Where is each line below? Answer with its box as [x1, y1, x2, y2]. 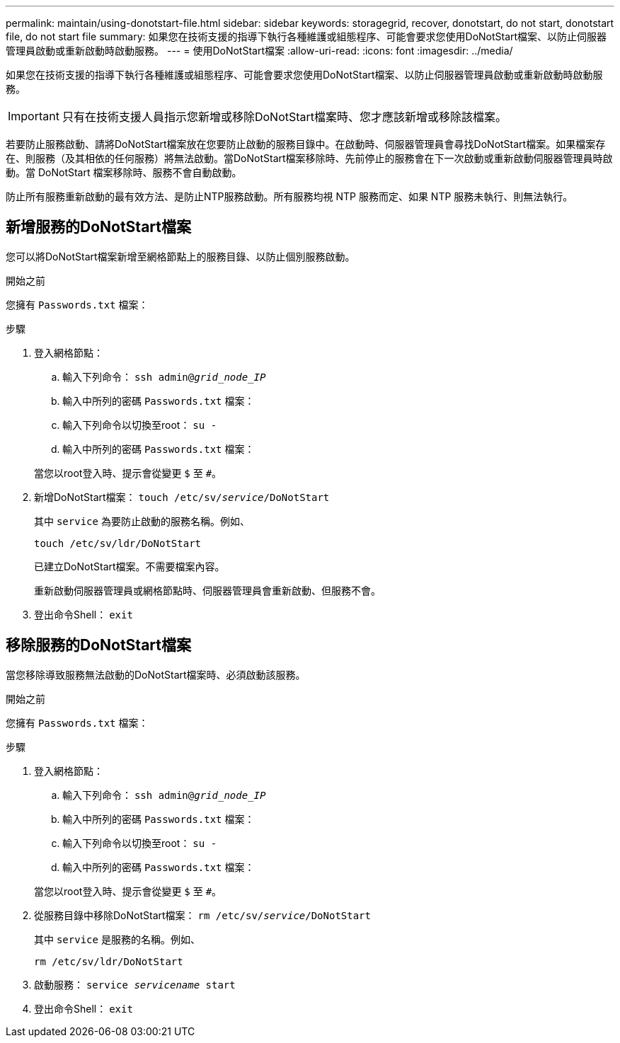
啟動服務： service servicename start [34, 978, 236, 991]
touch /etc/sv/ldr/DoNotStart [34, 537, 202, 549]
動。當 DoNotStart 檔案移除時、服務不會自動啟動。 [6, 166, 242, 178]
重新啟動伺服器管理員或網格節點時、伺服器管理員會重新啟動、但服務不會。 [34, 584, 381, 597]
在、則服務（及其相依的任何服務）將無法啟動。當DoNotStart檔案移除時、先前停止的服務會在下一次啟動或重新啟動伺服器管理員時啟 [6, 152, 613, 164]
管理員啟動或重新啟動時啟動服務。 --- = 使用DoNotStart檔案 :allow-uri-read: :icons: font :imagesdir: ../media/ [6, 45, 513, 57]
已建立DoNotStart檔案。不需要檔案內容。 [34, 560, 225, 572]
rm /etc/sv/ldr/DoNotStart [34, 955, 183, 967]
